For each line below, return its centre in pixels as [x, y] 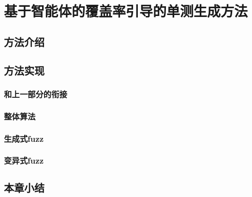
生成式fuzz [24, 138]
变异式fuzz [24, 160]
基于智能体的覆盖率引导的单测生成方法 [126, 11]
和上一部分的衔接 [36, 94]
